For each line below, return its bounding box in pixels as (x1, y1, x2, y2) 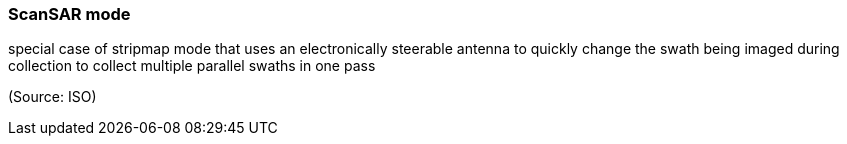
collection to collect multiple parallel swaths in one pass (8, 57, 376, 75)
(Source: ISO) (8, 88, 97, 106)
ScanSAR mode (8, 4, 131, 24)
